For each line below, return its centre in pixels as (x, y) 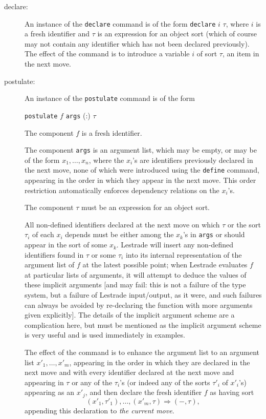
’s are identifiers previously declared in (193, 160)
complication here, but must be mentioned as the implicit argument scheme (143, 324)
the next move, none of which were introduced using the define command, (142, 170)
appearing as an (49, 392)
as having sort (232, 392)
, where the (106, 160)
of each (43, 234)
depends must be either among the (119, 234)
